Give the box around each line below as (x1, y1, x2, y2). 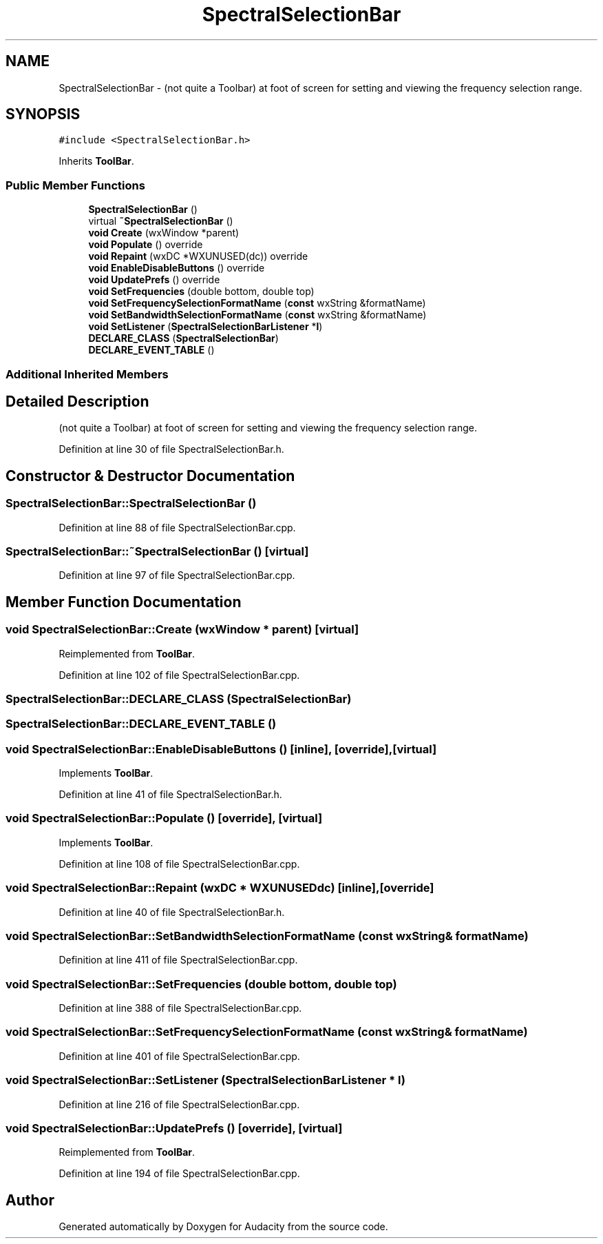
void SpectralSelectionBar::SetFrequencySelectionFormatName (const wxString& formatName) (6, 1025, 528, 1039)
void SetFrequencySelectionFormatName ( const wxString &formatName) (88, 297, 426, 309)
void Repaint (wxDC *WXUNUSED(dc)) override (88, 250, 308, 263)
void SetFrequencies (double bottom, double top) (88, 285, 315, 298)
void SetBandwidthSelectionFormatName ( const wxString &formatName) (88, 309, 427, 321)
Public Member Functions (6, 178, 145, 192)
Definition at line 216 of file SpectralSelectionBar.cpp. (59, 1098, 300, 1110)
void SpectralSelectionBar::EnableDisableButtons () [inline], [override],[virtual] (6, 742, 437, 756)
